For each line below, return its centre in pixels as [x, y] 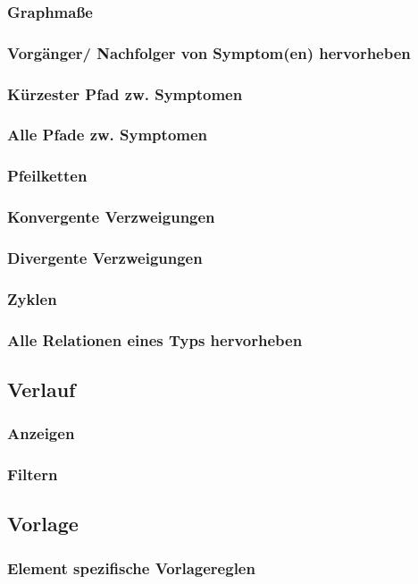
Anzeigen [41, 433]
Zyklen [32, 298]
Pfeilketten [47, 176]
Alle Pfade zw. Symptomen [108, 135]
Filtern [33, 474]
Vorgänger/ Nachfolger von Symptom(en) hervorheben [209, 52]
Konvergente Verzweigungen [111, 217]
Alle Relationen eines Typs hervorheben [155, 339]
